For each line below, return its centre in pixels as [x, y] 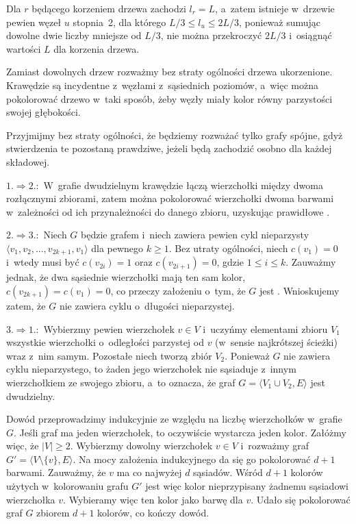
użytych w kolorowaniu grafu [67, 486]
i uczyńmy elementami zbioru [265, 328]
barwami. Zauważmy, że [56, 472]
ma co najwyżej [149, 472]
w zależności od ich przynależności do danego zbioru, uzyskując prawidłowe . [168, 211]
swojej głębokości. [43, 112]
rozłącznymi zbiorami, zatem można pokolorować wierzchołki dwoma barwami [170, 198]
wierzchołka [31, 499]
